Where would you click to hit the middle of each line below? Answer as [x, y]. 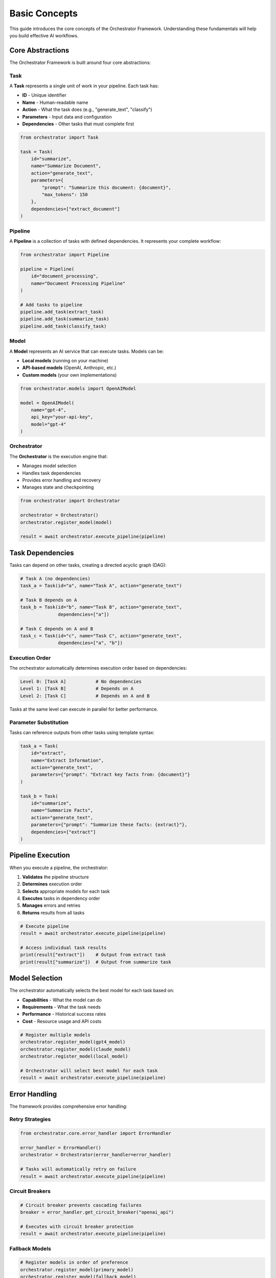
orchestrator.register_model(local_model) [74, 1056]
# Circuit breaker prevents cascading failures [81, 1205]
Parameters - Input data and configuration [67, 117]
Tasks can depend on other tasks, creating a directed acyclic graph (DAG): [88, 565]
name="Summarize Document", [66, 166]
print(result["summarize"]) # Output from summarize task [96, 962]
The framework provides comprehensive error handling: [68, 1106]
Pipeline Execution [40, 855]
